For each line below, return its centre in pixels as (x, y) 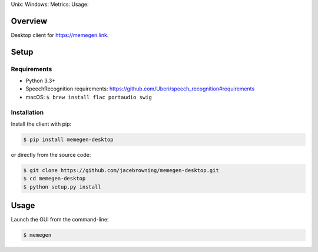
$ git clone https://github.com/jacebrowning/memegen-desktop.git (121, 170)
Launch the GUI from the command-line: (60, 220)
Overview (29, 21)
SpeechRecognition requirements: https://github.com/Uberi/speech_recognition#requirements (140, 89)
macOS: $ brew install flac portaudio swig (89, 97)
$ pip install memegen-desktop (69, 139)
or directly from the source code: (51, 154)
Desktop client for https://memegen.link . (60, 35)
